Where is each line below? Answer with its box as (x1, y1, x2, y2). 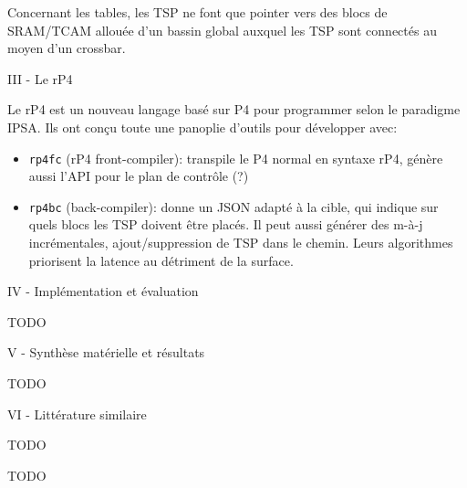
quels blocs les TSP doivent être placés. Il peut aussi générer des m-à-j (28, 215, 423, 234)
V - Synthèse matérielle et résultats (7, 343, 205, 362)
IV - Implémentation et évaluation (7, 281, 199, 301)
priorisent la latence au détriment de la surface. (28, 250, 294, 270)
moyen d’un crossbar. (7, 38, 126, 58)
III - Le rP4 (7, 69, 73, 88)
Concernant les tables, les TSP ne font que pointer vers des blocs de (7, 3, 388, 21)
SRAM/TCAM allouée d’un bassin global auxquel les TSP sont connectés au (7, 20, 437, 39)
